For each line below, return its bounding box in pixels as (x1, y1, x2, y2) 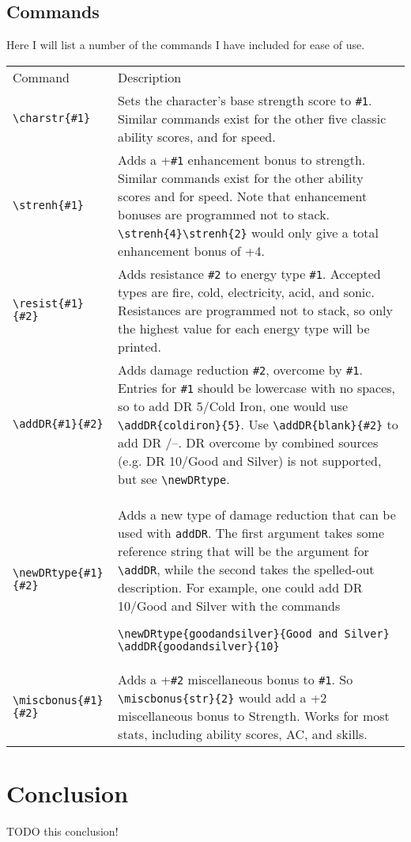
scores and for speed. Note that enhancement (118, 186, 368, 205)
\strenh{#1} (13, 198, 85, 211)
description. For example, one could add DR (118, 577, 363, 596)
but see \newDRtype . (118, 469, 230, 488)
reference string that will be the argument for (118, 541, 369, 560)
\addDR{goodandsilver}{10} (118, 639, 280, 653)
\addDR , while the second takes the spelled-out (118, 559, 375, 578)
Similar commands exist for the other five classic (118, 109, 386, 128)
